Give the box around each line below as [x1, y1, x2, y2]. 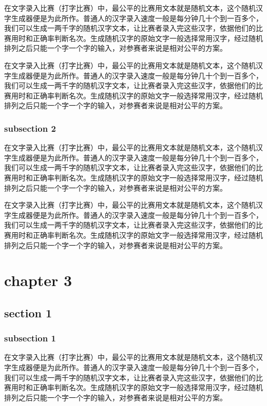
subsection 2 [4, 121, 56, 134]
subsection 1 [4, 332, 56, 344]
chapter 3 [4, 270, 72, 291]
